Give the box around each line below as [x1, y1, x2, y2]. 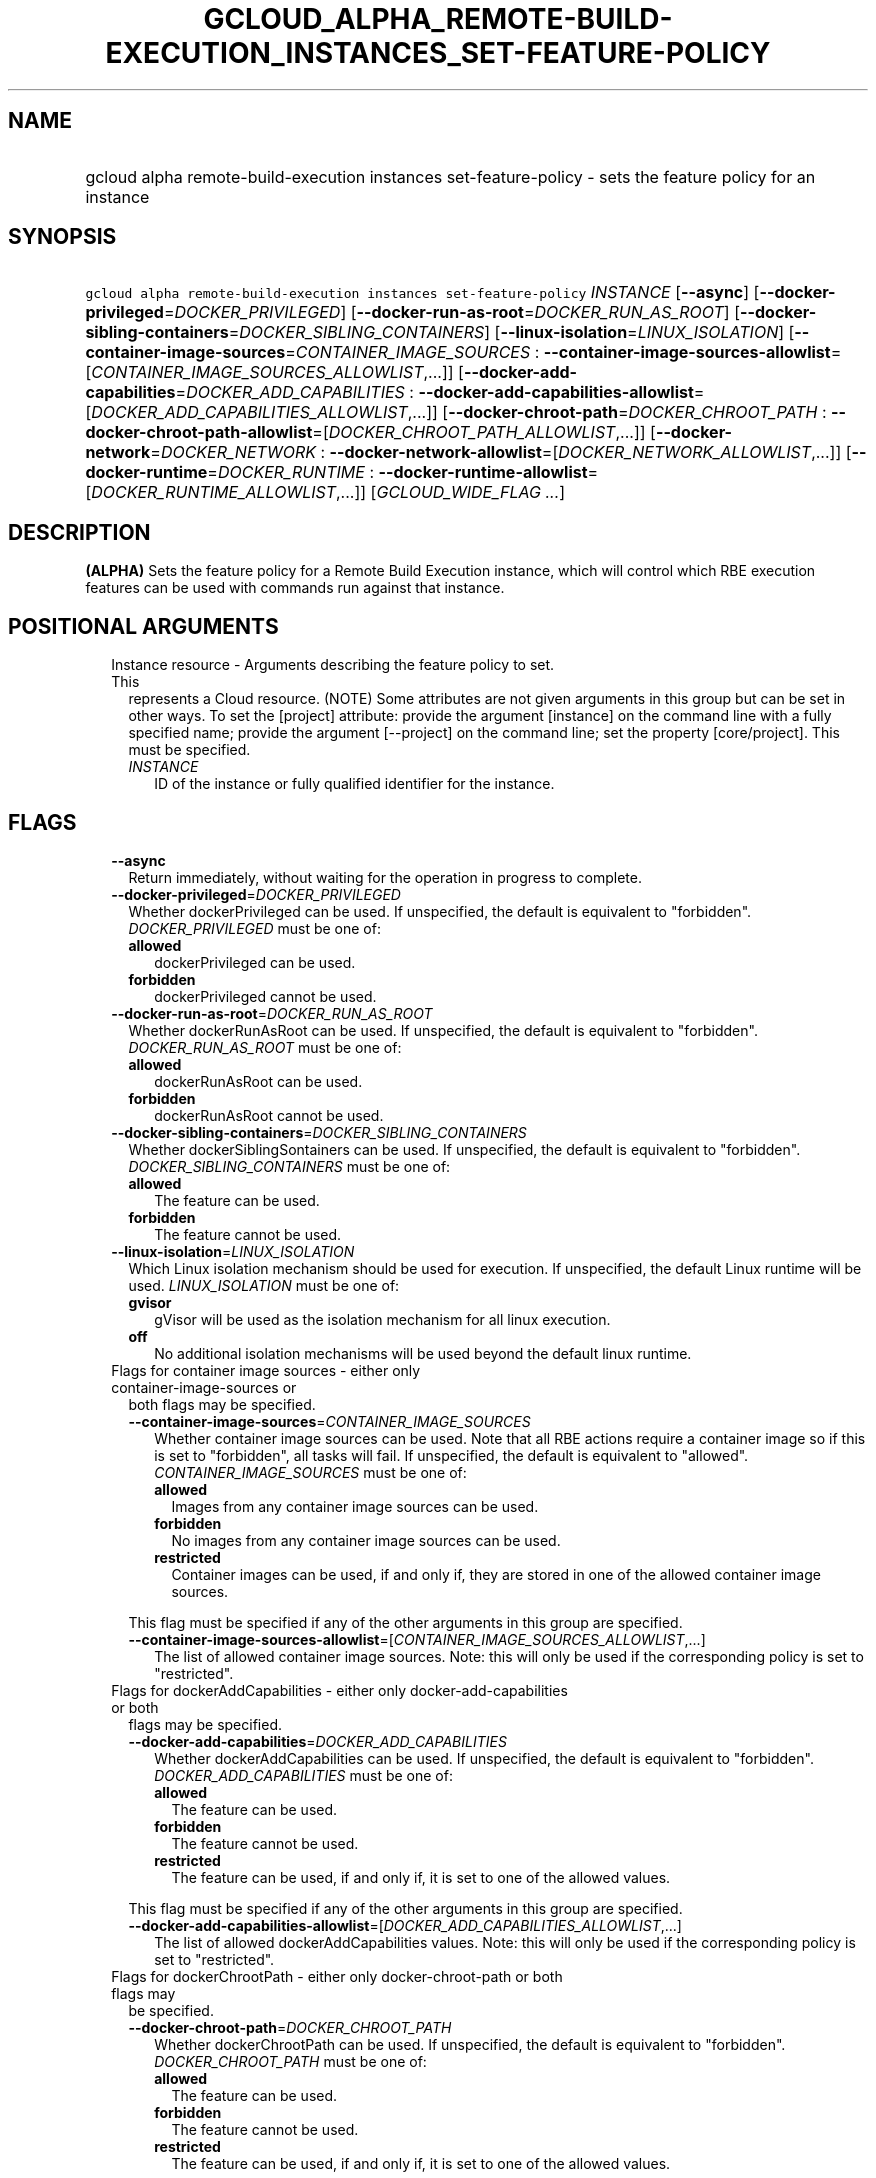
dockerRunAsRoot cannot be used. [154, 1106, 384, 1124]
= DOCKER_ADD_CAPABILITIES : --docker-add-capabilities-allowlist [175, 382, 694, 403]
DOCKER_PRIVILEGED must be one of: [128, 919, 381, 937]
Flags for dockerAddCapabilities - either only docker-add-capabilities [111, 1681, 568, 1699]
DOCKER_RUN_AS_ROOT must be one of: [128, 1038, 402, 1056]
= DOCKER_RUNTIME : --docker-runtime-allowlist [207, 462, 588, 483]
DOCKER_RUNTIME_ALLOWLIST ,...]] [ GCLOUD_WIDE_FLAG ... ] [91, 482, 566, 503]
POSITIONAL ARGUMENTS [8, 613, 279, 639]
